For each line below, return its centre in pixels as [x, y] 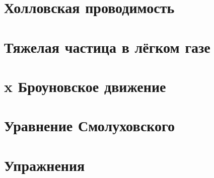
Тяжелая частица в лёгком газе [107, 47]
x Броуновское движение [85, 86]
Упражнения [45, 165]
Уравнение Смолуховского [90, 125]
